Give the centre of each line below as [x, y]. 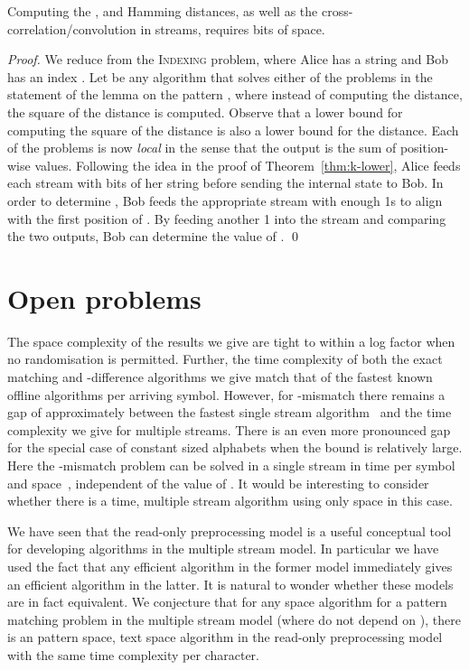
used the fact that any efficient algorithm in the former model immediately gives [230, 566]
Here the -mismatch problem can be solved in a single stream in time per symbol [231, 465]
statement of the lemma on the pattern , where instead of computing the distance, [235, 94]
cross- [337, 11]
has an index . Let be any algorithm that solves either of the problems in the [220, 76]
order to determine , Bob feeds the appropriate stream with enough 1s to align [225, 200]
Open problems [104, 298]
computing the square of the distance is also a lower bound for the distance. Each [233, 130]
